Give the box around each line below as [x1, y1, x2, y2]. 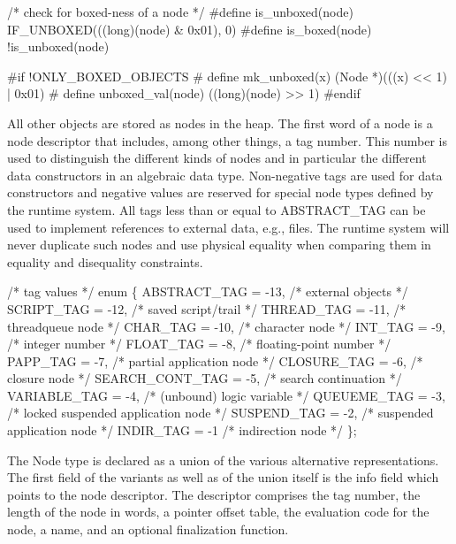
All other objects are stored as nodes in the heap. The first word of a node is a [7, 113, 433, 132]
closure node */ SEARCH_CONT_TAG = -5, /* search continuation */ [7, 369, 402, 387]
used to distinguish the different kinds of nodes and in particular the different [7, 149, 427, 167]
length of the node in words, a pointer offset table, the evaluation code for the [7, 502, 429, 521]
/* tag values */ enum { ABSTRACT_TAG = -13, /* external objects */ [7, 282, 408, 301]
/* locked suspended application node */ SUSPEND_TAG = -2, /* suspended [7, 403, 434, 422]
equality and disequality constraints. [7, 252, 203, 271]
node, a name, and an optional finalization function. [7, 520, 289, 539]
